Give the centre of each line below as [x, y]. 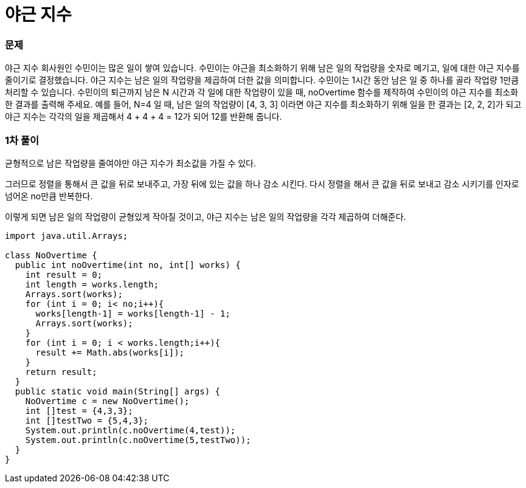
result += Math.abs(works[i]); [110, 352]
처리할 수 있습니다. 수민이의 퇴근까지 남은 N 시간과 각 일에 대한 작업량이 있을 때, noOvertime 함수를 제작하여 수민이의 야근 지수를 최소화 [262, 92]
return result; [61, 372]
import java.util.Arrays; [67, 235]
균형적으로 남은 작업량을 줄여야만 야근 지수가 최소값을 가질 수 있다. [130, 163]
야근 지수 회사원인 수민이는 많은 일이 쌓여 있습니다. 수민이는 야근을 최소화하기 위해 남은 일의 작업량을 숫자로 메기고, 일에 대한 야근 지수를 [262, 68]
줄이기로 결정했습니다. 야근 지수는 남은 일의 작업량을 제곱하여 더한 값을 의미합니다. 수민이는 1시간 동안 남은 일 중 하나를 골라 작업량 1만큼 [262, 80]
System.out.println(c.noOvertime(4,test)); [130, 430]
